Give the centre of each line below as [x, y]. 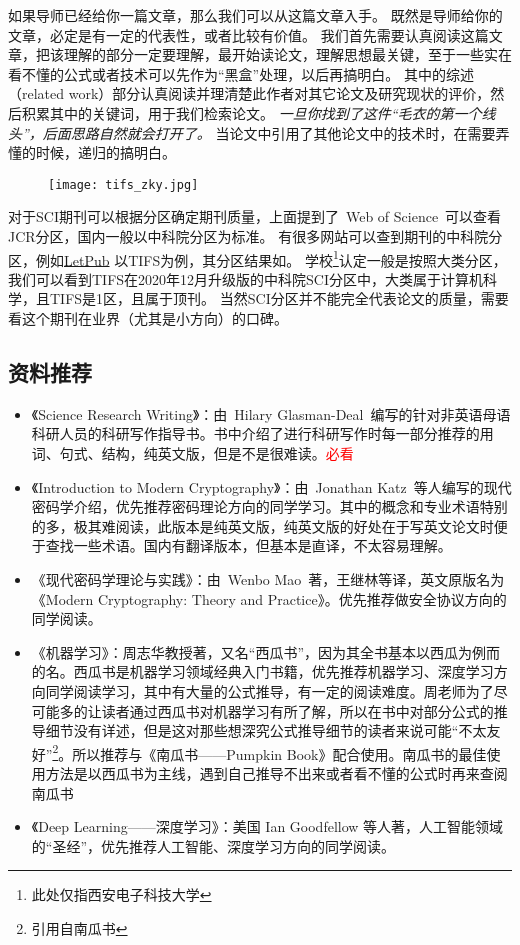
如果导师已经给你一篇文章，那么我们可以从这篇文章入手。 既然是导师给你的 [255, 15]
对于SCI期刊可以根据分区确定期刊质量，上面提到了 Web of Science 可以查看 [255, 216]
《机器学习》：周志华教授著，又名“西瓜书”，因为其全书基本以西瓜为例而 [266, 651]
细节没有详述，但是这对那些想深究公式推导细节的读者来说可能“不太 [266, 730]
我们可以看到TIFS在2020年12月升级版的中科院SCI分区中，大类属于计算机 [246, 278]
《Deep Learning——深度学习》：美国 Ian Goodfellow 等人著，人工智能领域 [267, 826]
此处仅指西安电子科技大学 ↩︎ [121, 894]
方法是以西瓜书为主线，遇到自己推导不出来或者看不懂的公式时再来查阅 [276, 772]
